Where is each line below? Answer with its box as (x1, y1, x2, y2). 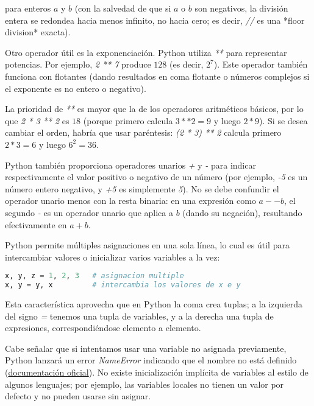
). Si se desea (259, 114, 308, 127)
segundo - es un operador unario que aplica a (5, 206, 173, 219)
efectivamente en (5, 218, 67, 231)
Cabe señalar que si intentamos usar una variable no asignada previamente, (5, 341, 287, 354)
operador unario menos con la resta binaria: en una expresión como (5, 194, 256, 207)
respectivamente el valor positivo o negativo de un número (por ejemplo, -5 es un (5, 170, 308, 183)
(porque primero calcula (83, 114, 173, 127)
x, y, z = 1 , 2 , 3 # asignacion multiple (5, 271, 184, 281)
